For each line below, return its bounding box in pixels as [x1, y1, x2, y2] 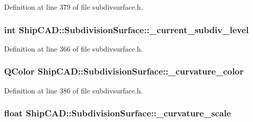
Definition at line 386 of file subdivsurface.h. [4, 85, 143, 95]
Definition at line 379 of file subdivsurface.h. [4, 2, 143, 12]
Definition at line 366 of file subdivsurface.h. [4, 43, 143, 54]
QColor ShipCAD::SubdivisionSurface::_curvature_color [4, 65, 244, 78]
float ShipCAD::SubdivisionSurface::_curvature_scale [4, 107, 231, 119]
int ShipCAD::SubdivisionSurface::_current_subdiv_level [4, 23, 249, 36]
